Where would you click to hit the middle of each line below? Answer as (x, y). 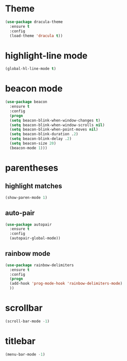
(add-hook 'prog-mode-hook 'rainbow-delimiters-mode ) (66, 284)
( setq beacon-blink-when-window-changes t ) (55, 120)
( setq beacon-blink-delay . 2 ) (41, 139)
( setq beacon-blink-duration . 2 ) (44, 134)
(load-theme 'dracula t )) (36, 36)
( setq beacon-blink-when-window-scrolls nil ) (57, 125)
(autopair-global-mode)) (35, 239)
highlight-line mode (46, 56)
